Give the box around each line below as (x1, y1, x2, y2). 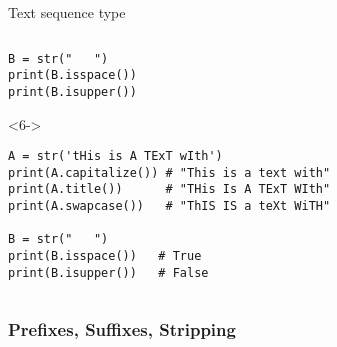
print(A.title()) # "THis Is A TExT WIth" (8, 182, 331, 197)
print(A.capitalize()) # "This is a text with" (8, 165, 331, 180)
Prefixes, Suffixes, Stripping (8, 317, 236, 342)
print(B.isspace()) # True (8, 249, 202, 264)
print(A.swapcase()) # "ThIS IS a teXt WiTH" (8, 199, 331, 214)
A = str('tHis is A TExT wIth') (8, 149, 223, 164)
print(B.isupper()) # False (8, 265, 209, 280)
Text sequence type (8, 2, 126, 22)
